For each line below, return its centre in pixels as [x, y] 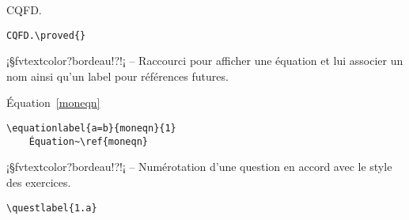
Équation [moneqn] [53, 102]
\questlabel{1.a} [52, 208]
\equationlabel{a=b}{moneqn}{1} [91, 129]
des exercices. [39, 182]
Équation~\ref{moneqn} [88, 141]
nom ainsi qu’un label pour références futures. [117, 76]
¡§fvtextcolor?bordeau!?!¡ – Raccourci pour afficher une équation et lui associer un [205, 61]
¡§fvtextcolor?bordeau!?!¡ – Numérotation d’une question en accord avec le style [199, 167]
